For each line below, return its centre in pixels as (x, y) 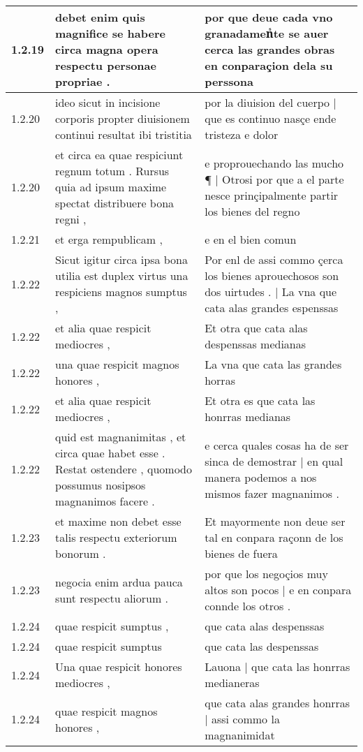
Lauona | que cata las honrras (277, 666)
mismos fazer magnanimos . (272, 493)
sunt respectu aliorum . (112, 598)
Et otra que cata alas (256, 328)
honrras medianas (248, 416)
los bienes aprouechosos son (272, 275)
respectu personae (106, 65)
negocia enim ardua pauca (119, 582)
